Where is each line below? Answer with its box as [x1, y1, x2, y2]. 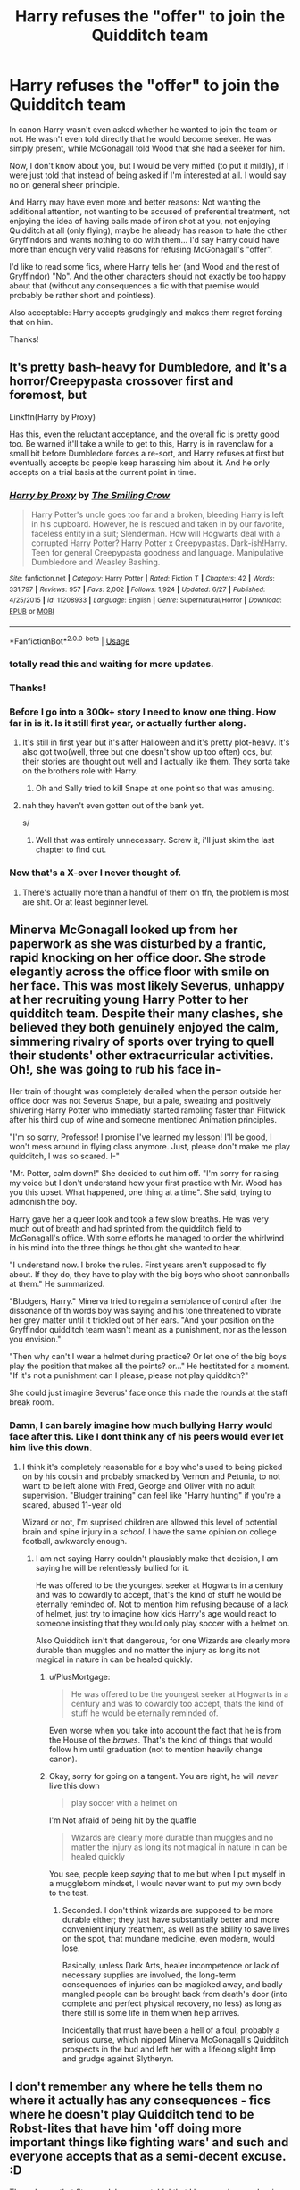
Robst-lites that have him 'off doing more [9, 2121, 242, 2136]
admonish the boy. [9, 1196, 78, 1207]
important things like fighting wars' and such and [9, 2135, 289, 2150]
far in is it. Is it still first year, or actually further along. [9, 717, 247, 730]
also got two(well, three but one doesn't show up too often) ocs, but [21, 747, 273, 757]
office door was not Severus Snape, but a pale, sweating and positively [9, 1095, 271, 1106]
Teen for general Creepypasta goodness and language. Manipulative [30, 547, 284, 558]
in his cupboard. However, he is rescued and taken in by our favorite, [30, 519, 285, 530]
